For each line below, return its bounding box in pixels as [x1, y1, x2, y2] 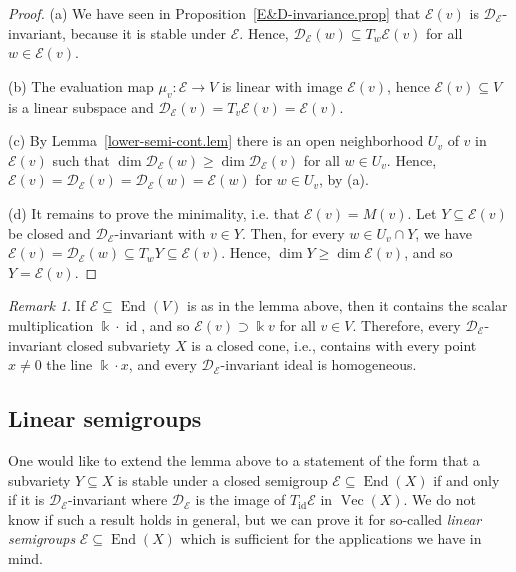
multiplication [8, 314, 94, 335]
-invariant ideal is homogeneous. [220, 354, 417, 375]
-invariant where [67, 489, 168, 510]
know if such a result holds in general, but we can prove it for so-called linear [8, 508, 482, 529]
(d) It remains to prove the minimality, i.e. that [8, 202, 300, 223]
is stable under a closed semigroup [118, 469, 328, 490]
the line [46, 354, 93, 375]
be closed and [8, 222, 91, 243]
